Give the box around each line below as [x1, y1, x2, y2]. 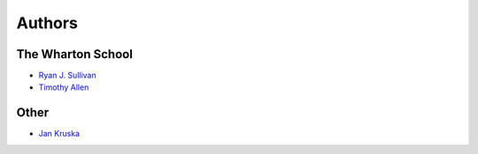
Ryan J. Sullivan [38, 70, 96, 81]
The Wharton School [16, 47, 133, 62]
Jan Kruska [38, 128, 80, 139]
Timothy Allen [38, 82, 89, 92]
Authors [16, 13, 79, 33]
